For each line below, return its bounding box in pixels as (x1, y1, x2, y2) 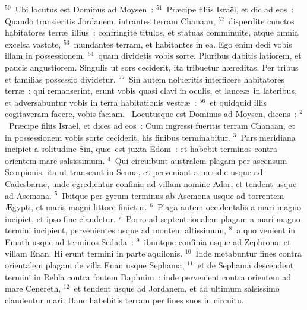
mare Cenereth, (5, 282, 61, 295)
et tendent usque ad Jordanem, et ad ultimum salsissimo (74, 282, 280, 295)
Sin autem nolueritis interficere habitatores (128, 72, 285, 85)
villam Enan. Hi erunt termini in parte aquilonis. (5, 247, 183, 260)
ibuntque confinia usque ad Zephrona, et (144, 235, 291, 248)
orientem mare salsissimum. (5, 154, 105, 166)
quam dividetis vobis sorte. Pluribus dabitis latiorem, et (98, 49, 302, 62)
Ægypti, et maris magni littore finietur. (5, 201, 147, 213)
